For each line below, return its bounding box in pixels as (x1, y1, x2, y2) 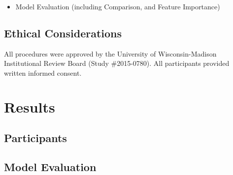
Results (4, 96, 55, 117)
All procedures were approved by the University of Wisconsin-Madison (4, 48, 217, 58)
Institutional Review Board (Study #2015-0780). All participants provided (4, 58, 230, 68)
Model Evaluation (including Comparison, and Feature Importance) (15, 1, 220, 11)
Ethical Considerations (4, 25, 122, 40)
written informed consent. (4, 67, 82, 78)
